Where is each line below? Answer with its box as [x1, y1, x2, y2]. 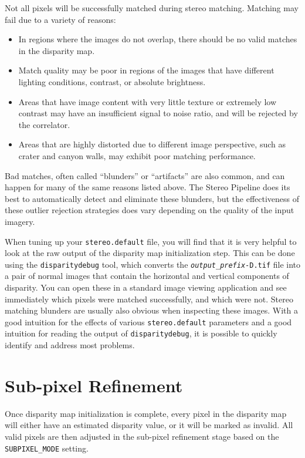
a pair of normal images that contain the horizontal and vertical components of [5, 270, 289, 282]
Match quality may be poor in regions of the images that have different [18, 64, 274, 76]
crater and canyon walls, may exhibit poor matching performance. [18, 149, 256, 161]
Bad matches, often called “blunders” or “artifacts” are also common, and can [5, 169, 285, 181]
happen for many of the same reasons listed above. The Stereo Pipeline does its [5, 181, 290, 193]
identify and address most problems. [5, 339, 135, 351]
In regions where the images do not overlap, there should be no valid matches [18, 33, 297, 45]
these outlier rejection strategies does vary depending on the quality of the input [5, 204, 294, 216]
